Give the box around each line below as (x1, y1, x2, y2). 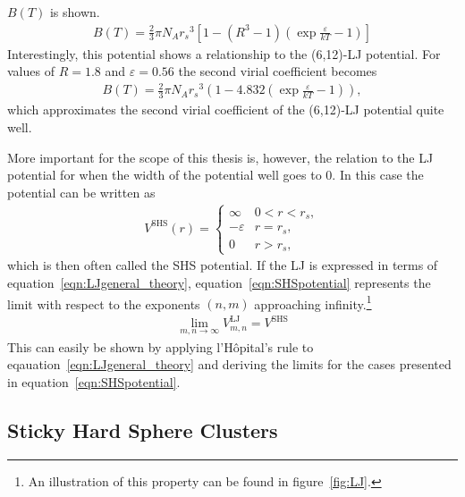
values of (7, 62, 55, 80)
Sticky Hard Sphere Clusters (7, 416, 278, 443)
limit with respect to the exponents (7, 294, 200, 313)
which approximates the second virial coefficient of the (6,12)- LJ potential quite (7, 100, 444, 119)
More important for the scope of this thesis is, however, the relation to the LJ (7, 147, 434, 166)
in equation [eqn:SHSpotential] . (7, 372, 181, 391)
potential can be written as (7, 182, 156, 201)
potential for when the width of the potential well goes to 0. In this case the (7, 165, 424, 184)
